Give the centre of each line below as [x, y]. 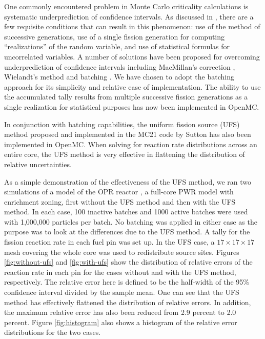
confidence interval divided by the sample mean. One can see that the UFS [122, 292]
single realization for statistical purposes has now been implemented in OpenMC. [132, 106]
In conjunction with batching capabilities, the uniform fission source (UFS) [122, 124]
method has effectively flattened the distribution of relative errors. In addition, [128, 302]
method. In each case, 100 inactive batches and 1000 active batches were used [126, 212]
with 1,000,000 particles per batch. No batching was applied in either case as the [131, 221]
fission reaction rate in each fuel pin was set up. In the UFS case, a [109, 242]
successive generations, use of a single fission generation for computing [115, 36]
